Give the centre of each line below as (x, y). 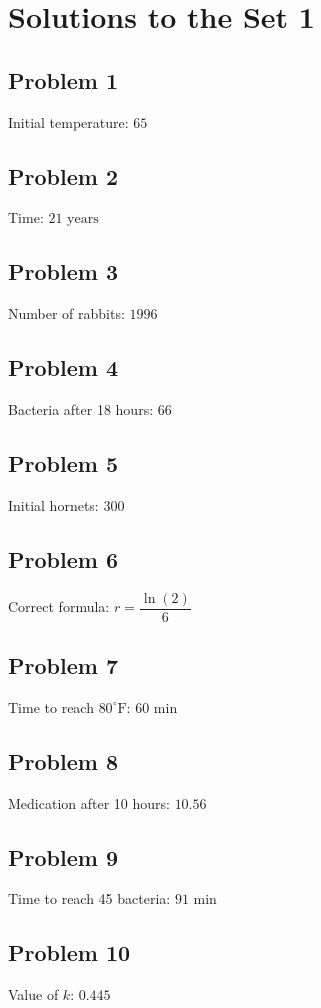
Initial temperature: (68, 121)
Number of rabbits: (66, 313)
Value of (33, 994)
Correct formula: (59, 606)
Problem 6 (63, 558)
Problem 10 (69, 952)
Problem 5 (63, 462)
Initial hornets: (53, 504)
